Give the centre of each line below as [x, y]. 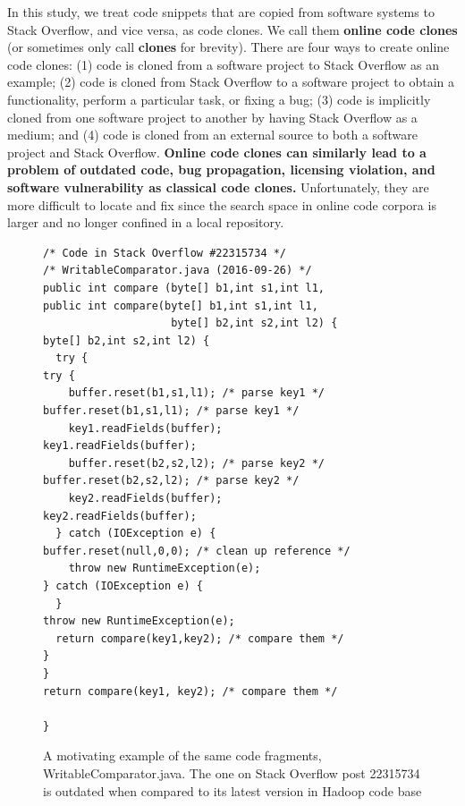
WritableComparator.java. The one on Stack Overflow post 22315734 [232, 772]
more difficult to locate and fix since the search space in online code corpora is [222, 204]
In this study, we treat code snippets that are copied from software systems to [221, 12]
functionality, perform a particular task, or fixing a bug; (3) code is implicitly [219, 99]
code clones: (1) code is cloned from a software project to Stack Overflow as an [224, 64]
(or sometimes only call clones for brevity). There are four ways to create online [228, 47]
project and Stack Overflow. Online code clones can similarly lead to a [217, 152]
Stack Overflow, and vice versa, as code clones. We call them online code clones [232, 29]
